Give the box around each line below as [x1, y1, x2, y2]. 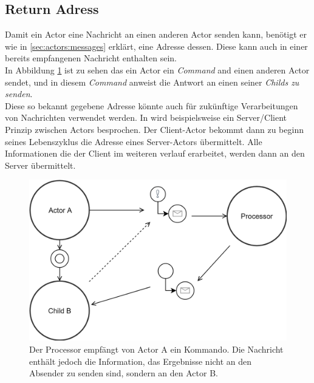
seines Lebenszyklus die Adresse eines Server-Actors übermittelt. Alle [5, 135, 262, 147]
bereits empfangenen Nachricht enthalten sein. [5, 52, 177, 64]
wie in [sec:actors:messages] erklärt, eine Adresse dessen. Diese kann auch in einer [5, 39, 308, 52]
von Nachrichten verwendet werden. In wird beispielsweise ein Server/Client [5, 111, 287, 124]
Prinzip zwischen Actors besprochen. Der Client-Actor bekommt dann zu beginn [5, 123, 304, 135]
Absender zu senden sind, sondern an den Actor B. [29, 367, 218, 379]
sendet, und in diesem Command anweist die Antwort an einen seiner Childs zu [5, 75, 299, 88]
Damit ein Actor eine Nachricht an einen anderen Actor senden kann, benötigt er [5, 28, 307, 41]
